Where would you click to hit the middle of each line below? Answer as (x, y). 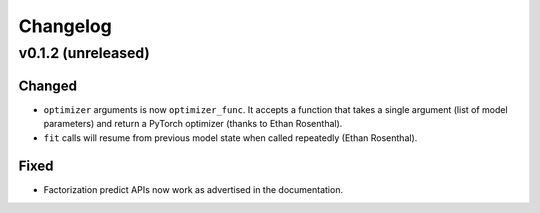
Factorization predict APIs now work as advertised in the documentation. (193, 190)
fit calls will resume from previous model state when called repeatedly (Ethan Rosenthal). (230, 137)
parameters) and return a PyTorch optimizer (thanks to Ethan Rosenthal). (193, 124)
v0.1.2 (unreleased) (84, 53)
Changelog (65, 26)
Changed (47, 85)
